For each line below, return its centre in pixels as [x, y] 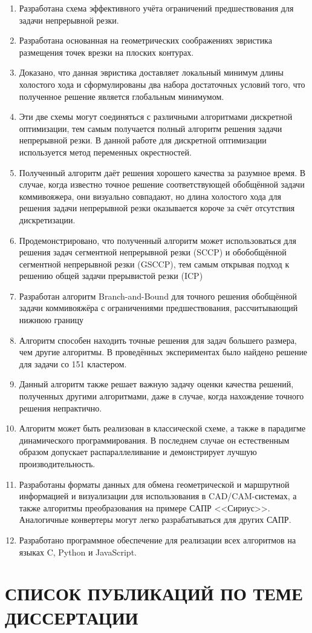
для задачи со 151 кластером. [73, 363]
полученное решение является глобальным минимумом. [122, 96]
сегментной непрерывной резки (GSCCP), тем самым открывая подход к [154, 264]
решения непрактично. [60, 408]
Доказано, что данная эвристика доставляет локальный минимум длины [151, 72]
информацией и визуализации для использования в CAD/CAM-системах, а [158, 496]
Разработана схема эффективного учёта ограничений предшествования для [156, 8]
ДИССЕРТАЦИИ [72, 617]
